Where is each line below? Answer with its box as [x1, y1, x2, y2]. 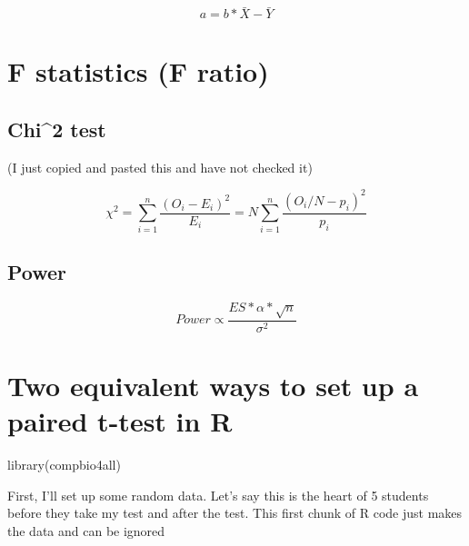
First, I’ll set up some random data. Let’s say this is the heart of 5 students [7, 485, 429, 504]
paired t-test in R [7, 402, 233, 440]
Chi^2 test [7, 114, 106, 143]
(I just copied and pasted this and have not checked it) [7, 157, 313, 176]
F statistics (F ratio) [7, 53, 269, 90]
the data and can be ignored [7, 521, 165, 540]
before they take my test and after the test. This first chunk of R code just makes [7, 503, 463, 522]
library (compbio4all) [7, 454, 121, 473]
